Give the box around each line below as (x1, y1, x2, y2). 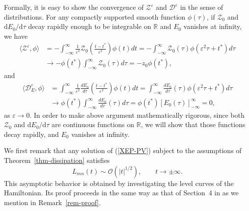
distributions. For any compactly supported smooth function (4, 11, 186, 22)
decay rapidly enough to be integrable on (28, 21, 151, 31)
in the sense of (180, 2, 224, 12)
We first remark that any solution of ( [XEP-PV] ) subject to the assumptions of (4, 145, 242, 156)
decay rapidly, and (4, 129, 59, 139)
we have (4, 30, 28, 41)
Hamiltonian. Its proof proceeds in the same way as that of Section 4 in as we (4, 187, 239, 198)
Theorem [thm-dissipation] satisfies (4, 155, 110, 165)
